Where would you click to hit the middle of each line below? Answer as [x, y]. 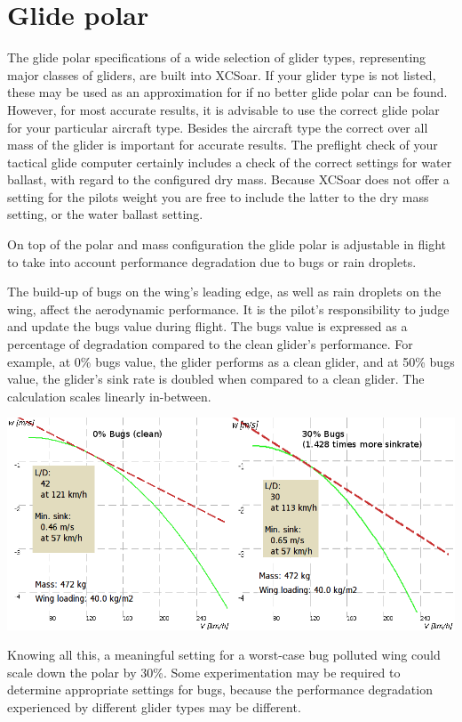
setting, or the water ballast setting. [105, 214]
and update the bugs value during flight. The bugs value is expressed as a [207, 326]
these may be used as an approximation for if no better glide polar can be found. [227, 92]
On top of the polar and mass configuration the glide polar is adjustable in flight [227, 244]
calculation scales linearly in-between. [109, 396]
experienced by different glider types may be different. [154, 707]
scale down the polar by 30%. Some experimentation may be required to [204, 672]
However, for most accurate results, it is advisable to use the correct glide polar [223, 109]
